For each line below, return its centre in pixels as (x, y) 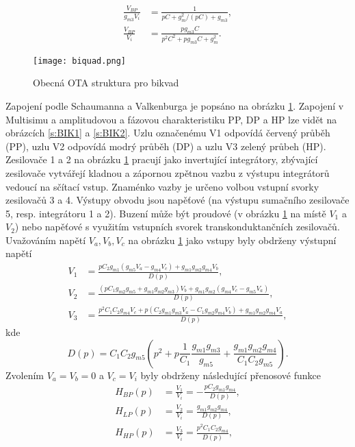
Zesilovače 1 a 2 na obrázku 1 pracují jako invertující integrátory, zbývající (162, 159)
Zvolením (25, 375)
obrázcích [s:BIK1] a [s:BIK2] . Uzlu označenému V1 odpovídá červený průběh (168, 133)
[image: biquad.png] (80, 61)
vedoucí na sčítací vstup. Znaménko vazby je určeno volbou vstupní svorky (162, 186)
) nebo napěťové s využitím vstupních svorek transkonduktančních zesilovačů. (177, 227)
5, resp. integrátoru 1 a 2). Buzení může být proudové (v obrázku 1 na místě (166, 213)
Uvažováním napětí (46, 240)
